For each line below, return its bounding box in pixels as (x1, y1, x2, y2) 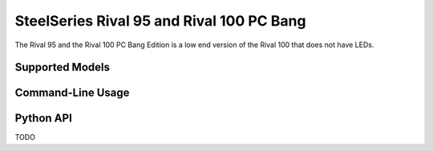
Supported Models (14, 61, 110, 74)
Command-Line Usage (14, 86, 130, 100)
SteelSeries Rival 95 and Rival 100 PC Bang (14, 12, 306, 30)
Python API (14, 112, 72, 125)
